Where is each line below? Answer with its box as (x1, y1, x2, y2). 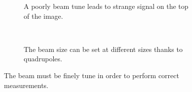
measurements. (4, 80, 49, 90)
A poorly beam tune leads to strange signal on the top (24, 1, 189, 11)
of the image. (24, 10, 63, 21)
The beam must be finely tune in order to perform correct (4, 70, 179, 80)
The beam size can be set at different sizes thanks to (24, 44, 183, 54)
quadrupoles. (24, 53, 62, 64)
